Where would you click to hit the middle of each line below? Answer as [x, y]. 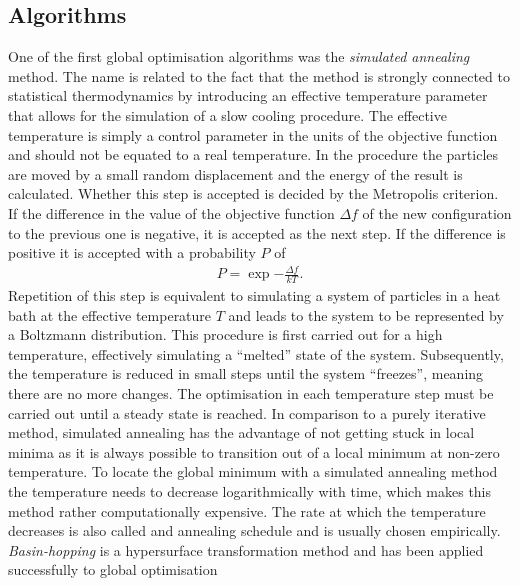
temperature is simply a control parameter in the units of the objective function [253, 134]
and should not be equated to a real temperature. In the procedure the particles [253, 154]
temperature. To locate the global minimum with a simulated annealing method [253, 471]
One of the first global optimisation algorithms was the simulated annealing [239, 56]
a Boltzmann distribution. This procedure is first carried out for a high [225, 334]
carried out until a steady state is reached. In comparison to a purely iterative [247, 412]
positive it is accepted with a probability [132, 252]
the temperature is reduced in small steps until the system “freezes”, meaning [246, 373]
